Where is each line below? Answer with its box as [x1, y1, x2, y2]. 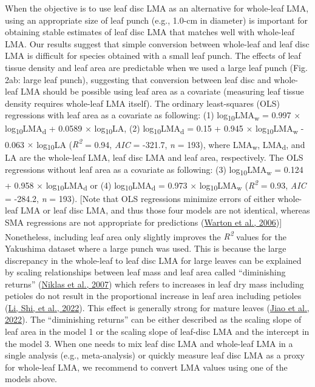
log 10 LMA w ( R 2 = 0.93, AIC [199, 177, 307, 193]
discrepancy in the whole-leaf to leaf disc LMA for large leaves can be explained [5, 254, 302, 266]
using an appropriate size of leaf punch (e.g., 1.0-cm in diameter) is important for [5, 13, 308, 26]
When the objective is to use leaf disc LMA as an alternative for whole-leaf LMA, [5, 2, 309, 14]
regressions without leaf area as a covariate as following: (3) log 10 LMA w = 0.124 [5, 163, 303, 177]
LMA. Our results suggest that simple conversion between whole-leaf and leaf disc [5, 37, 310, 50]
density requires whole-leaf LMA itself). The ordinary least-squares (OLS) [5, 96, 280, 109]
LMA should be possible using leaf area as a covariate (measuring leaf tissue [21, 85, 304, 98]
